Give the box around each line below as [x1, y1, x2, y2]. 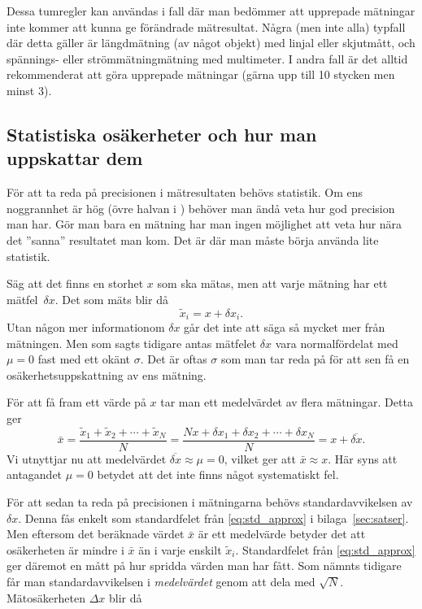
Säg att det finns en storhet [7, 275, 144, 292]
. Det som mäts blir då [54, 290, 168, 307]
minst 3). [7, 81, 52, 98]
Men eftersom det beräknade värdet [7, 525, 185, 542]
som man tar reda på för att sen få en [220, 350, 410, 368]
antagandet [7, 466, 63, 483]
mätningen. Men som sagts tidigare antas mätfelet [7, 334, 257, 351]
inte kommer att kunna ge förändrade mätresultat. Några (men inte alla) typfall [7, 18, 406, 35]
